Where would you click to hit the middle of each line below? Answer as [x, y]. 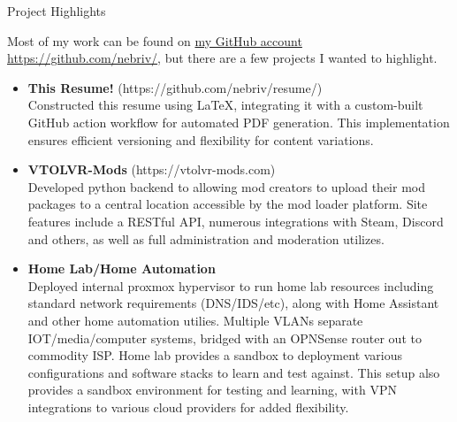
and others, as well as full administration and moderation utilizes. [206, 238]
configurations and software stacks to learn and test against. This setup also [234, 372]
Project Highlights [57, 11]
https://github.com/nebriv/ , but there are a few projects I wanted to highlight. [222, 58]
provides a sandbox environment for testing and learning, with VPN [212, 390]
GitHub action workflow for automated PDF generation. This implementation [239, 122]
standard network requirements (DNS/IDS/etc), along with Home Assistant [233, 303]
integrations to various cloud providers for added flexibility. [188, 407]
